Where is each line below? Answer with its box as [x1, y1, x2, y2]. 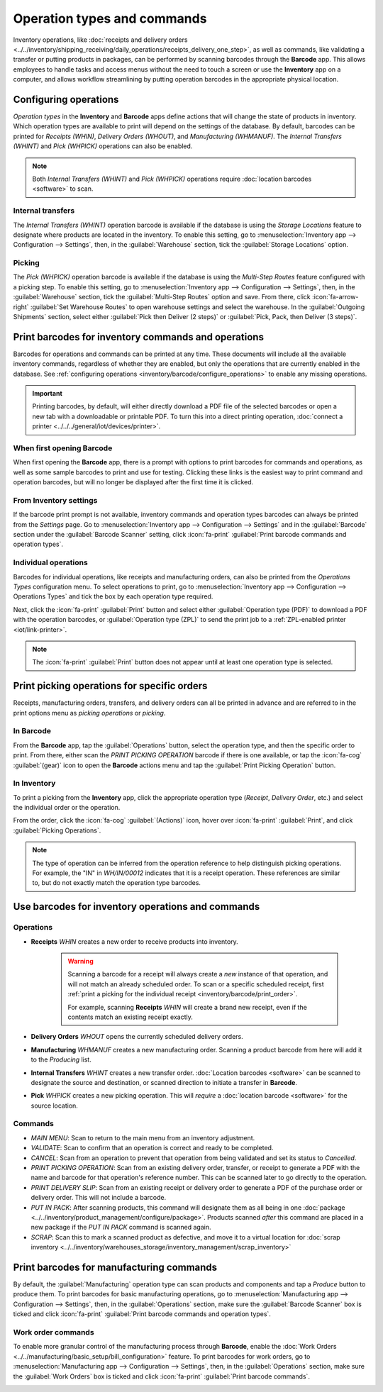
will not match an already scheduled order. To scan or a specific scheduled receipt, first [67, 979, 324, 989]
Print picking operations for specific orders [13, 680, 208, 692]
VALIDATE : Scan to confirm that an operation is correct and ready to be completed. [30, 1144, 274, 1152]
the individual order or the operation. [13, 803, 121, 812]
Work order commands [13, 1327, 95, 1337]
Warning [67, 957, 94, 965]
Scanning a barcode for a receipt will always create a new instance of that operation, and [67, 970, 328, 979]
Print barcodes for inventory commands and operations [13, 330, 264, 343]
